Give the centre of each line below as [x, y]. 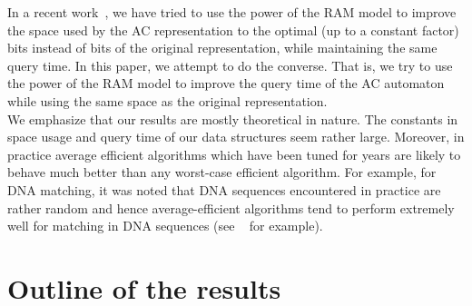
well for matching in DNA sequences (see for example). [165, 226]
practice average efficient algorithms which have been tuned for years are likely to [234, 154]
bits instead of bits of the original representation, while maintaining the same [222, 48]
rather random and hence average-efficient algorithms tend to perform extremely [231, 207]
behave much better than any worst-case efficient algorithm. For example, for [222, 172]
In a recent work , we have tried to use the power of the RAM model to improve [232, 12]
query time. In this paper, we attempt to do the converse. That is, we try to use [230, 65]
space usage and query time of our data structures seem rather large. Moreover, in [236, 137]
